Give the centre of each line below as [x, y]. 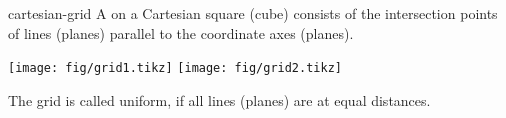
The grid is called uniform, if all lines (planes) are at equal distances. [219, 99]
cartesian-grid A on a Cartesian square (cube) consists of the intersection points [253, 13]
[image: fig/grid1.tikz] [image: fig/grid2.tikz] [175, 68]
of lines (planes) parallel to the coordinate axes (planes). [181, 32]
